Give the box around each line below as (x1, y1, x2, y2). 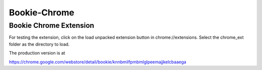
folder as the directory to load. (9, 41, 70, 47)
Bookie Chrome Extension (9, 21, 95, 30)
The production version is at (9, 50, 65, 56)
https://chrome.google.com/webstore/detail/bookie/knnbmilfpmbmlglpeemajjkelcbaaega (9, 59, 186, 65)
